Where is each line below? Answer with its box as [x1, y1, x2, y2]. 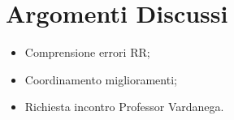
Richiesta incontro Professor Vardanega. [24, 98, 224, 115]
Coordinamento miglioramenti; [24, 71, 177, 88]
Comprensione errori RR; [24, 44, 150, 61]
